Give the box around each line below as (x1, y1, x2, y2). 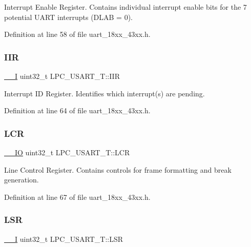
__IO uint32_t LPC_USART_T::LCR (4, 147, 130, 157)
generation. (4, 174, 39, 185)
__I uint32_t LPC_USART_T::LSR (4, 233, 123, 244)
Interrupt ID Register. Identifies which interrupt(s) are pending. (4, 88, 205, 98)
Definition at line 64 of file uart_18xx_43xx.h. (4, 105, 151, 116)
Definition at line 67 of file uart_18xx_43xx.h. (4, 191, 151, 202)
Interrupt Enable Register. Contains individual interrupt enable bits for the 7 (4, 2, 247, 12)
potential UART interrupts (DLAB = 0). (4, 11, 133, 22)
